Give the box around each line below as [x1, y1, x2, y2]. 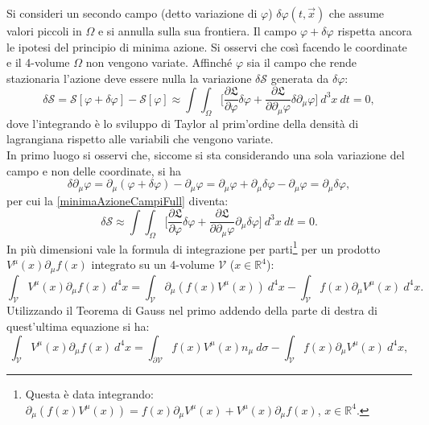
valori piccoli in [6, 23, 82, 39]
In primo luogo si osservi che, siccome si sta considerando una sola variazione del [6, 146, 405, 163]
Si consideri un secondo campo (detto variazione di [6, 5, 258, 21]
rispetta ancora [337, 23, 412, 39]
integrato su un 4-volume [91, 256, 215, 273]
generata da [270, 69, 329, 86]
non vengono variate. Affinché [85, 54, 233, 71]
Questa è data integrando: [25, 386, 154, 402]
